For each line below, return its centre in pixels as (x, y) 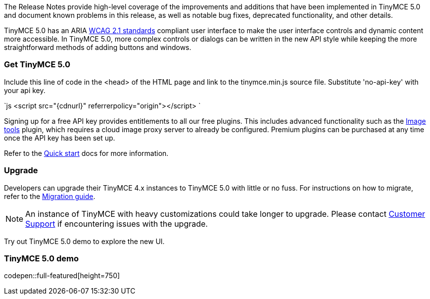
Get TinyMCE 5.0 (37, 65)
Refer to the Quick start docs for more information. (86, 153)
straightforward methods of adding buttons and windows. (98, 47)
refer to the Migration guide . (50, 196)
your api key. (25, 90)
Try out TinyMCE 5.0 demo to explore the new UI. (84, 241)
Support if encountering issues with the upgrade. (117, 224)
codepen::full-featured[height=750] (62, 276)
